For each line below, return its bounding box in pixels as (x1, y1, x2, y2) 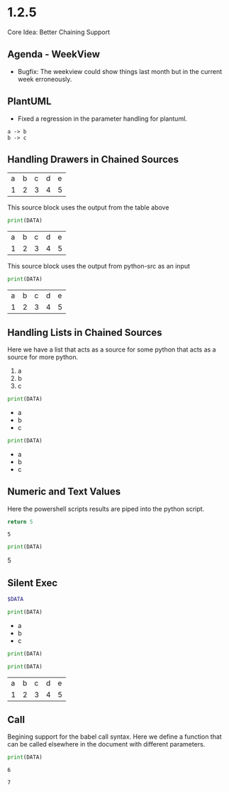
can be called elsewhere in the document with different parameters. (7, 740, 206, 749)
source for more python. (7, 352, 79, 361)
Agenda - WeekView (7, 48, 101, 60)
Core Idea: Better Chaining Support (7, 28, 111, 36)
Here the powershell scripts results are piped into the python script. (7, 504, 205, 513)
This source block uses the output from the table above (7, 203, 169, 212)
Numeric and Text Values (7, 486, 121, 498)
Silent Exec (7, 577, 58, 589)
